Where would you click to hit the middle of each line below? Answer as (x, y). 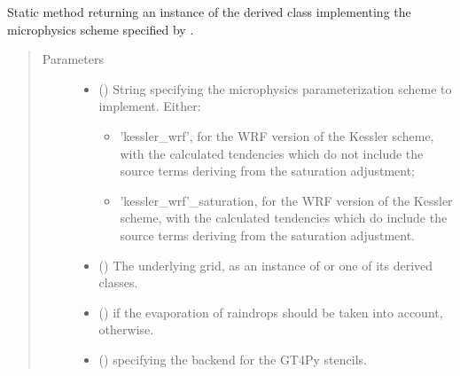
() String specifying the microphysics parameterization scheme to (275, 88)
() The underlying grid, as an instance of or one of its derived (266, 265)
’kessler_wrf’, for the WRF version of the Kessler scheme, (277, 135)
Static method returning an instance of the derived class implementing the (209, 12)
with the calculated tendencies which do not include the (272, 153)
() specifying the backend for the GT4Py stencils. (233, 359)
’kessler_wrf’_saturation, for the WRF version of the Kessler (286, 200)
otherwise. (126, 329)
